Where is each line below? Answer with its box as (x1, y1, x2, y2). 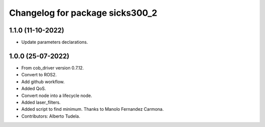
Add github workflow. (21, 79, 65, 85)
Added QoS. (21, 86, 46, 92)
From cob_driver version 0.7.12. (21, 64, 84, 71)
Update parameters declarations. (21, 39, 88, 45)
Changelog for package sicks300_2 (9, 7, 158, 18)
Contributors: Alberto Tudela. (21, 113, 80, 119)
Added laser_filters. (21, 99, 61, 105)
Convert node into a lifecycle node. (21, 93, 92, 98)
